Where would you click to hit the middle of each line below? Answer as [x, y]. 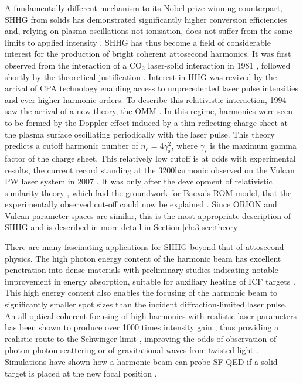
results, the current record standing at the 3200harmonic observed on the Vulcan [150, 170]
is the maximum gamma [253, 146]
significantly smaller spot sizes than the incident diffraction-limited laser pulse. [146, 304]
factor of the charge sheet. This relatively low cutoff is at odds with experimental [150, 158]
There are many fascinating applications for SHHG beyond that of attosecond [144, 247]
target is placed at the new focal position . [81, 373]
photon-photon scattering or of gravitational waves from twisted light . [132, 350]
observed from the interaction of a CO [73, 65]
